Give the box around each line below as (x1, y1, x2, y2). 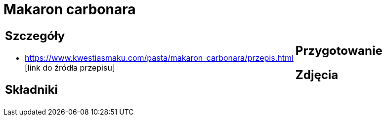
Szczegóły (5, 28, 65, 43)
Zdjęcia (295, 67, 339, 82)
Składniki (5, 82, 58, 97)
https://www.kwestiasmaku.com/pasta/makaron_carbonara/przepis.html (25, 52, 294, 63)
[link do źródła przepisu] (25, 62, 115, 73)
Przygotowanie (295, 43, 383, 58)
